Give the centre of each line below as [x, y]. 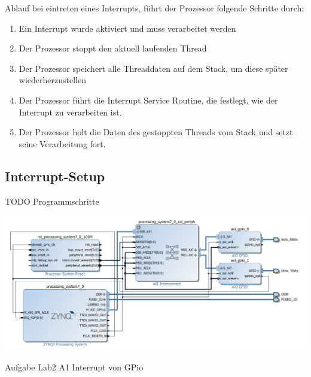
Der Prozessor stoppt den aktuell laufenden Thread [113, 48]
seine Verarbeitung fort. [62, 143]
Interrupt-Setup [55, 176]
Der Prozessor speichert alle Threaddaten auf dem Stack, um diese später [153, 68]
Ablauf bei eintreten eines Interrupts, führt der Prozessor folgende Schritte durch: [155, 8]
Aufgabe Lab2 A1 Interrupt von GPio [74, 367]
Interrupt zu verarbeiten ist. [70, 112]
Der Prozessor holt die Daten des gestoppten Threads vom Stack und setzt [156, 132]
